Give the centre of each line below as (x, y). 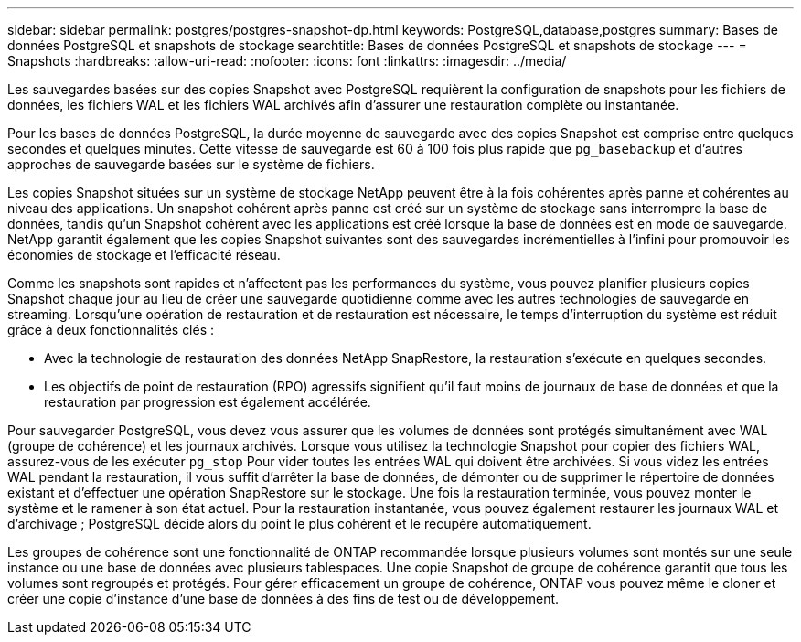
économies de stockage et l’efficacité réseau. (144, 255)
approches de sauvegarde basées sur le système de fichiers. (191, 164)
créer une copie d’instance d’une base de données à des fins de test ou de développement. (283, 599)
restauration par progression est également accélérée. (208, 402)
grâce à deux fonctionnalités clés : (111, 330)
